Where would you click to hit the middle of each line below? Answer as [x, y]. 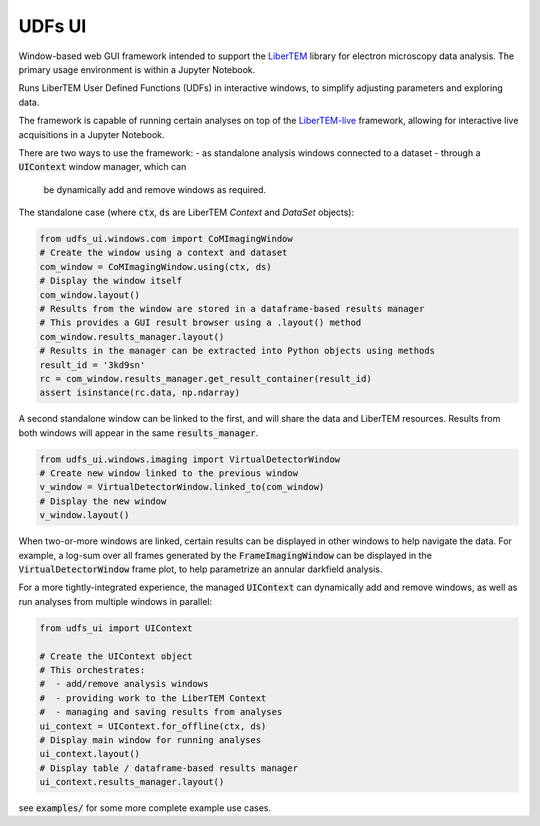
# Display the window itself [111, 281]
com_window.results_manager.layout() [132, 336]
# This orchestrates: [92, 669]
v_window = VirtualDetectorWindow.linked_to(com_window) [182, 487]
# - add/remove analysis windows [124, 684]
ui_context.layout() [89, 754]
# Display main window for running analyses [150, 739]
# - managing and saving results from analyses [161, 712]
